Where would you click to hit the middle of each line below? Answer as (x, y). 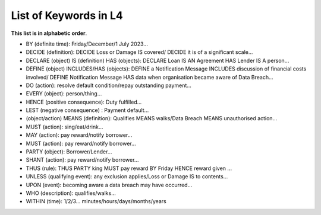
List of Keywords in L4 (67, 15)
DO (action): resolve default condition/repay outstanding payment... (108, 85)
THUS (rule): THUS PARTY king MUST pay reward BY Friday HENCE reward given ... (129, 168)
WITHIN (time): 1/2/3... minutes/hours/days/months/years (96, 201)
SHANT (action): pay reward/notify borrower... (82, 160)
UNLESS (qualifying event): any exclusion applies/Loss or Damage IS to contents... (127, 177)
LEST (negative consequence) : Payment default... (87, 110)
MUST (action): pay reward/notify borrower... (81, 143)
